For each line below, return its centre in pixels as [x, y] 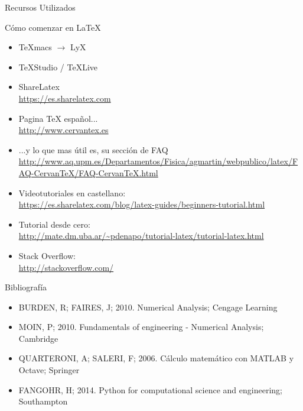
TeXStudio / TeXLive [58, 67]
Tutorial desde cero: [54, 224]
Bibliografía [26, 287]
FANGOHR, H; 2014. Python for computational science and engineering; [150, 389]
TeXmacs [35, 47]
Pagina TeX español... [58, 118]
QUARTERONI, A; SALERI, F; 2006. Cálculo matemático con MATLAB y [156, 358]
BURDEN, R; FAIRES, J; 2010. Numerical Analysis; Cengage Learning [148, 307]
